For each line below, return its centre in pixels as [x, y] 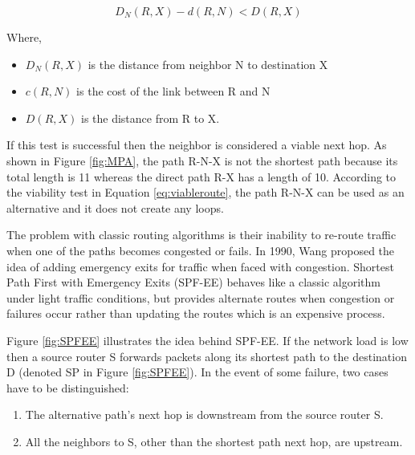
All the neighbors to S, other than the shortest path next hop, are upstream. [214, 441]
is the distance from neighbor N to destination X [208, 64]
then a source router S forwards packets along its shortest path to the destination [207, 356]
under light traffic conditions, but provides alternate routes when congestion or [201, 297]
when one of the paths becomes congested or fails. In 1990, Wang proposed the [201, 250]
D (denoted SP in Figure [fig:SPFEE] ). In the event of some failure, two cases [197, 372]
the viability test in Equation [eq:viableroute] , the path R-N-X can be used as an [205, 192]
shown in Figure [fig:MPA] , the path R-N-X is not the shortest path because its [202, 160]
